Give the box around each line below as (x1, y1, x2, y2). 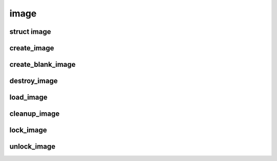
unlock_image (9, 142, 56, 151)
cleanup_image (9, 110, 60, 118)
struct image (9, 27, 51, 36)
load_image (9, 93, 48, 102)
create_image (9, 44, 54, 52)
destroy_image (9, 77, 58, 85)
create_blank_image (9, 60, 76, 69)
